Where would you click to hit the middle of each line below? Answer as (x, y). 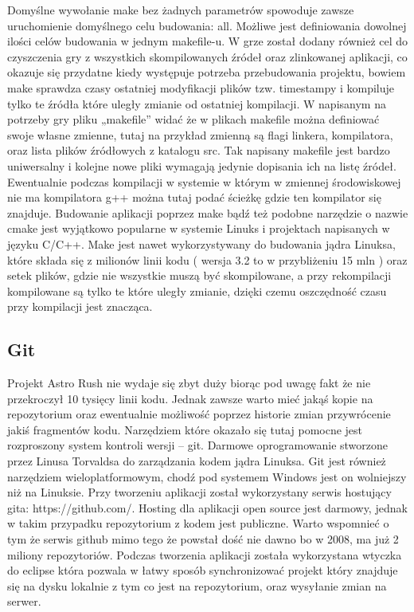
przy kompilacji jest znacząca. (80, 306)
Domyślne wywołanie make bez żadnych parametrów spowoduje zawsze (181, 10)
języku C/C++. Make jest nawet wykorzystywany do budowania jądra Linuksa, (201, 243)
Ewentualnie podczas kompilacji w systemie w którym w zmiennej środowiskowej (204, 181)
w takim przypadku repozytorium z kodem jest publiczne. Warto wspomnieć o (198, 523)
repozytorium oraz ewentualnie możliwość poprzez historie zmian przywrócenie (199, 414)
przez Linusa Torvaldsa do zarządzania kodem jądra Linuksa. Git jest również (197, 461)
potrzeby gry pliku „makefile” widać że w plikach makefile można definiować (193, 119)
